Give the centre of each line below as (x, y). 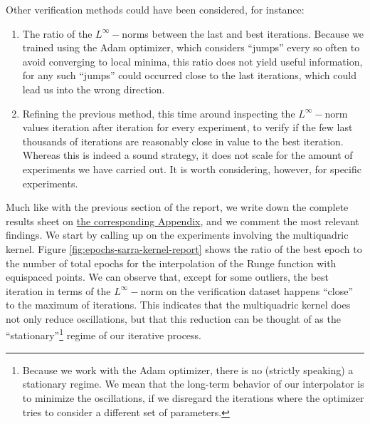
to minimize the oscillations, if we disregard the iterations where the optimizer (193, 397)
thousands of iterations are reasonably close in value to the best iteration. (183, 141)
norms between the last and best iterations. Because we (243, 33)
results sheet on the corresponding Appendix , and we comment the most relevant (183, 221)
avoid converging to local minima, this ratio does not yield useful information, (192, 61)
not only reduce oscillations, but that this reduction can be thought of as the (173, 318)
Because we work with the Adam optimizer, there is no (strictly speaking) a (188, 369)
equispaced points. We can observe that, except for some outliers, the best (167, 277)
